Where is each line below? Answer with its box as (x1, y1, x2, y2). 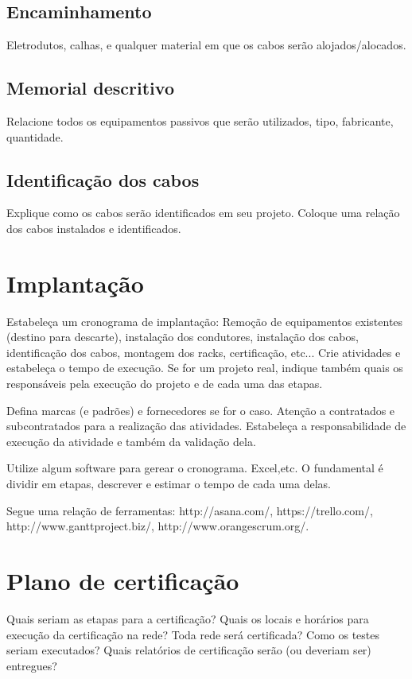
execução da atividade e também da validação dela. (6, 433, 256, 449)
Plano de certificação (6, 565, 239, 597)
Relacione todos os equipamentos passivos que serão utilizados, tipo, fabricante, (6, 113, 394, 129)
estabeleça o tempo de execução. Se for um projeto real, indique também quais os (6, 359, 403, 376)
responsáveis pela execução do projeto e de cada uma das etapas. (6, 375, 323, 392)
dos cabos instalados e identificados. (6, 219, 181, 236)
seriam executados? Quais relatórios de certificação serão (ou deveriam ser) (6, 642, 371, 658)
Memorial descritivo (6, 76, 174, 100)
